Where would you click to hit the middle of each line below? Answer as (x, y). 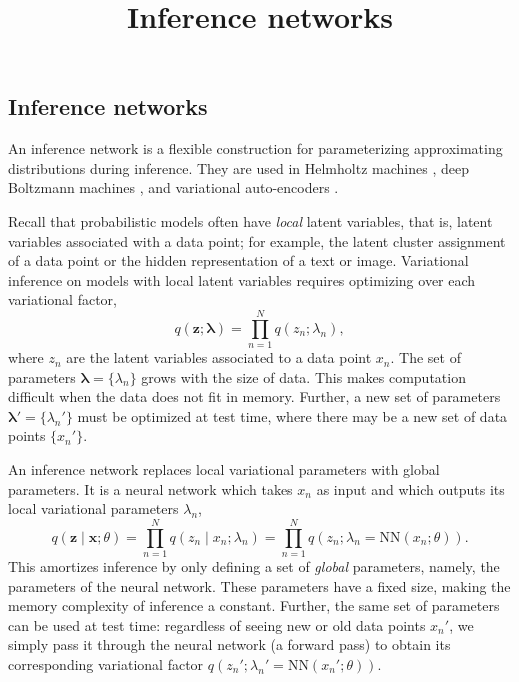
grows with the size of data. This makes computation (303, 376)
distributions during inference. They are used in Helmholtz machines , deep (238, 167)
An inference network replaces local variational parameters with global (224, 469)
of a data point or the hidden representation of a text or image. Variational (238, 260)
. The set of (425, 357)
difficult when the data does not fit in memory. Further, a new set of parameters (254, 396)
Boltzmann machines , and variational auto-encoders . (173, 187)
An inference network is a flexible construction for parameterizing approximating (255, 148)
